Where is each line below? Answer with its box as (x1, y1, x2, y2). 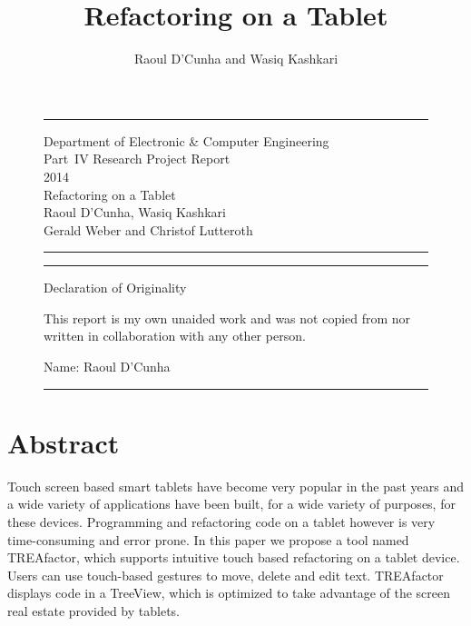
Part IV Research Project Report (44, 149, 231, 168)
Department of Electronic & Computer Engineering (44, 131, 329, 150)
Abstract (7, 423, 120, 461)
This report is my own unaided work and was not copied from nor (44, 308, 411, 327)
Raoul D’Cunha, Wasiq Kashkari (44, 203, 226, 222)
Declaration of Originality (44, 278, 187, 297)
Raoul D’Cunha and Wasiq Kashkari (133, 49, 339, 68)
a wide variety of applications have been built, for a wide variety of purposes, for (7, 494, 456, 513)
